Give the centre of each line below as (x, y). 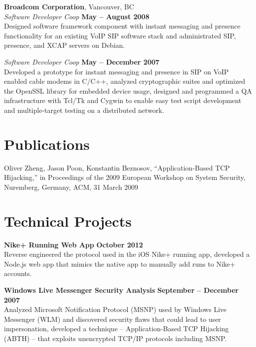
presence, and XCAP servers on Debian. (64, 45)
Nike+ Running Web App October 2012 (73, 244)
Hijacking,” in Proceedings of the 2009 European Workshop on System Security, (125, 177)
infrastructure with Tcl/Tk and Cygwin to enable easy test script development (123, 100)
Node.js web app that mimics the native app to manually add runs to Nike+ (120, 263)
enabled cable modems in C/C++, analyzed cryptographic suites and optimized (125, 81)
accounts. (18, 273)
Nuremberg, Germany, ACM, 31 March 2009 (71, 187)
